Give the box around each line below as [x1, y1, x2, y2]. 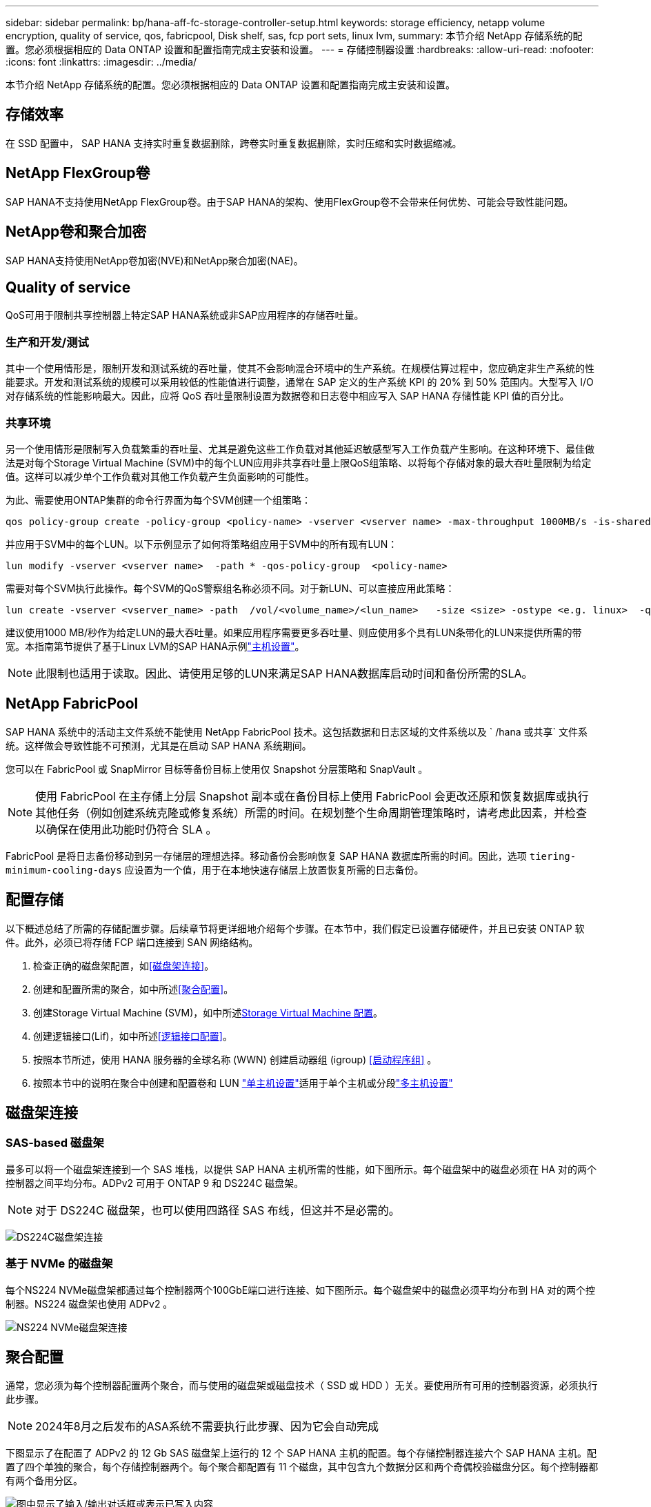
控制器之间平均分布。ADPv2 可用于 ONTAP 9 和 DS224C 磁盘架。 [6, 1176, 304, 1189]
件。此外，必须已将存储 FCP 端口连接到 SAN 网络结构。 [6, 936, 259, 948]
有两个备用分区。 [6, 1475, 83, 1487]
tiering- [529, 850, 577, 862]
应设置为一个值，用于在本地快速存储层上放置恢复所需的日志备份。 [124, 863, 424, 876]
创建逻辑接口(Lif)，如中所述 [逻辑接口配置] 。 [33, 1030, 232, 1042]
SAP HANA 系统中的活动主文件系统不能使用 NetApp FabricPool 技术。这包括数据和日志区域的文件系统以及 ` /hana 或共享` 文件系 [6, 725, 588, 738]
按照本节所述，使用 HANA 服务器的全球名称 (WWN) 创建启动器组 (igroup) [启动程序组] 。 [33, 1053, 437, 1065]
